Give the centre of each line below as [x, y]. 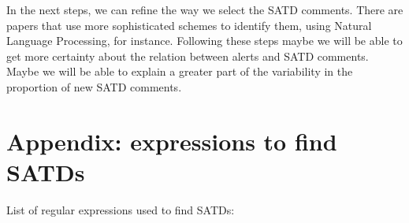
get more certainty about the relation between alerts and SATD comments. [188, 56]
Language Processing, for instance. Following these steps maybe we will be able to [204, 41]
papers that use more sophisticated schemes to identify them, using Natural [189, 25]
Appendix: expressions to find [172, 141]
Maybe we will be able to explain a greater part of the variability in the [180, 71]
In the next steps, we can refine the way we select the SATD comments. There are [205, 9]
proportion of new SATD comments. [94, 86]
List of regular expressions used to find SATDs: [121, 209]
